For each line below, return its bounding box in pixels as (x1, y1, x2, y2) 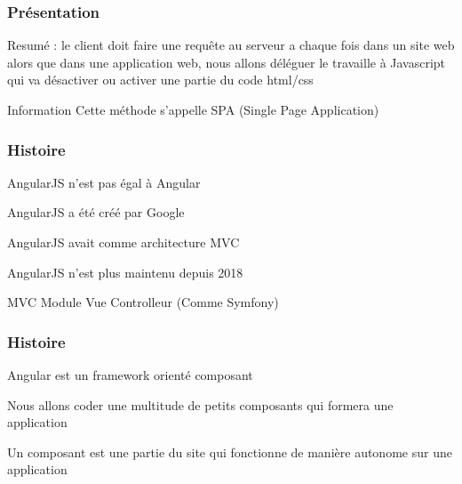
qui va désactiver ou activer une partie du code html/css (7, 70, 314, 89)
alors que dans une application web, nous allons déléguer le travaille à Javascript (7, 52, 446, 71)
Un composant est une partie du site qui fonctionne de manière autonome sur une (7, 442, 452, 461)
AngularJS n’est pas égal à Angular (7, 173, 201, 191)
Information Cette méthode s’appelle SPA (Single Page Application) (7, 101, 379, 118)
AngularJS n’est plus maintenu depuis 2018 (7, 262, 243, 281)
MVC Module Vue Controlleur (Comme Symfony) (7, 293, 279, 311)
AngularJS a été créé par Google (7, 203, 185, 222)
